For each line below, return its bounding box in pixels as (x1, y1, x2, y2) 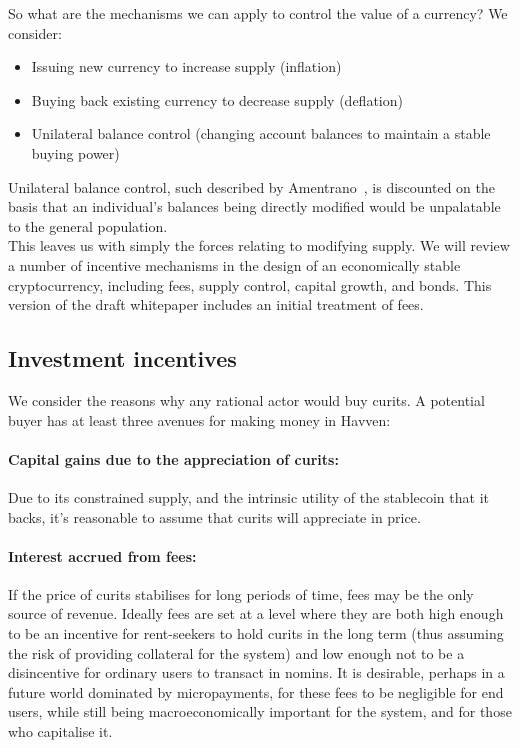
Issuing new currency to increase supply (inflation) (31, 56, 342, 77)
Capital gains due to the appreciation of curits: (8, 448, 339, 469)
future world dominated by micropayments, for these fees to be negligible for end (8, 681, 504, 702)
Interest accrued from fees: (8, 545, 197, 566)
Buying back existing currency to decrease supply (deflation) (31, 89, 403, 110)
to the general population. (8, 215, 168, 236)
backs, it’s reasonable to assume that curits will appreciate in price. (8, 506, 421, 527)
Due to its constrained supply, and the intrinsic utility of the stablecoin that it (8, 486, 489, 507)
